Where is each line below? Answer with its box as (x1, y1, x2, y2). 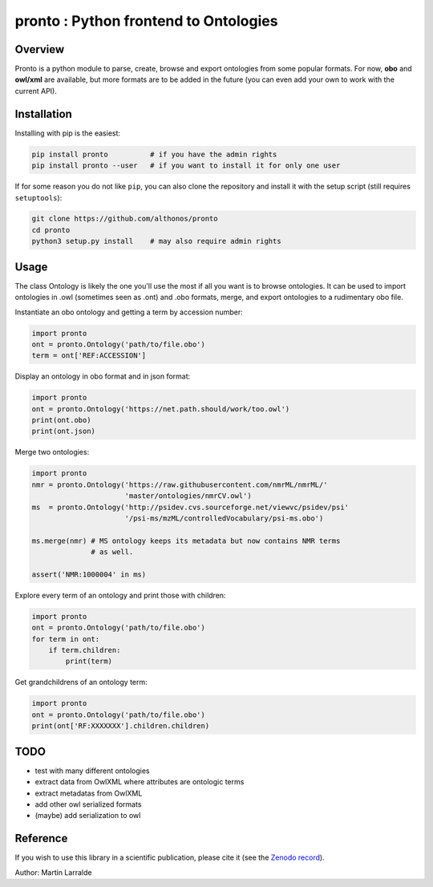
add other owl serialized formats (34, 799, 142, 809)
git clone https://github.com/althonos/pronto (31, 214, 218, 224)
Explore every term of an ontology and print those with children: (14, 590, 226, 600)
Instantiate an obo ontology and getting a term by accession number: (14, 307, 244, 317)
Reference (14, 832, 68, 845)
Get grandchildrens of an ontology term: (14, 678, 148, 687)
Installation (14, 107, 72, 120)
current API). (14, 86, 58, 95)
